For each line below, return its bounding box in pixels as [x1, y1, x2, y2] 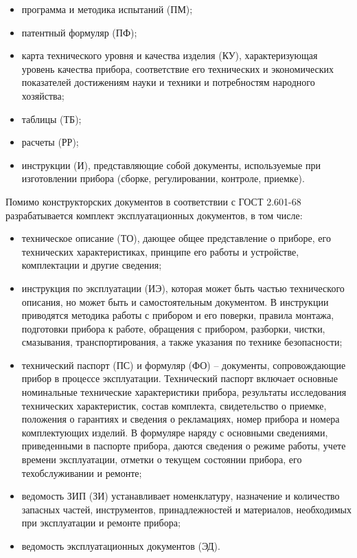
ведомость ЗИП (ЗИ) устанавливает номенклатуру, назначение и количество [21, 489, 340, 503]
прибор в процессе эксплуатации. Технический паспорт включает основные [21, 371, 338, 386]
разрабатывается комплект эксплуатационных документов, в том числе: [5, 208, 303, 222]
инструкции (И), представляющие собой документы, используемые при [21, 157, 321, 172]
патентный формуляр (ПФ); [21, 25, 137, 39]
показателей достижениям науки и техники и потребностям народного [21, 75, 315, 89]
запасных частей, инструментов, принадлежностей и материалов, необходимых [21, 502, 352, 516]
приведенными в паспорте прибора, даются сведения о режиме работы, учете [21, 438, 346, 453]
